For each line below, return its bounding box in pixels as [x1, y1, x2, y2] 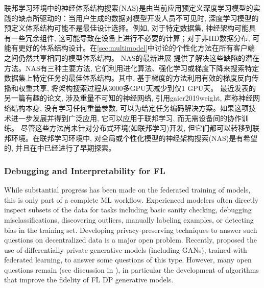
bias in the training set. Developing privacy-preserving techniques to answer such [4, 224, 257, 235]
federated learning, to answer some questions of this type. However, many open [4, 254, 252, 265]
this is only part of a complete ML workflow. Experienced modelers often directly [4, 194, 259, 205]
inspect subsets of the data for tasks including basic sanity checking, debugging [4, 204, 252, 215]
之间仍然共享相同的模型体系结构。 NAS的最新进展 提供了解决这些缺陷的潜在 [4, 52, 260, 63]
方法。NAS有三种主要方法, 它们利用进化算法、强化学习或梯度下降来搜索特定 [4, 62, 259, 73]
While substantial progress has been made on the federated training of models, [4, 184, 251, 195]
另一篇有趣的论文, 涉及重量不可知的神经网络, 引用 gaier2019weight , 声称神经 [4, 92, 253, 103]
